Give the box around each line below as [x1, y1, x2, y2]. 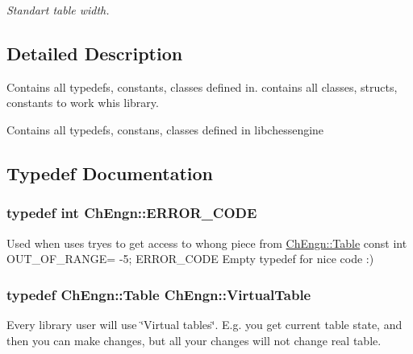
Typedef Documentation [6, 160, 213, 185]
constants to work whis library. [6, 94, 159, 111]
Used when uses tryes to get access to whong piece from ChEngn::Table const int [6, 234, 407, 251]
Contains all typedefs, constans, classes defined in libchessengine [6, 121, 324, 138]
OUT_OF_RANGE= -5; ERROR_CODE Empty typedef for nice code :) [6, 250, 374, 267]
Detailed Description [6, 40, 183, 65]
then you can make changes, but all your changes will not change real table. [6, 331, 382, 348]
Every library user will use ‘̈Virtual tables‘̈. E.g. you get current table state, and [6, 315, 403, 332]
